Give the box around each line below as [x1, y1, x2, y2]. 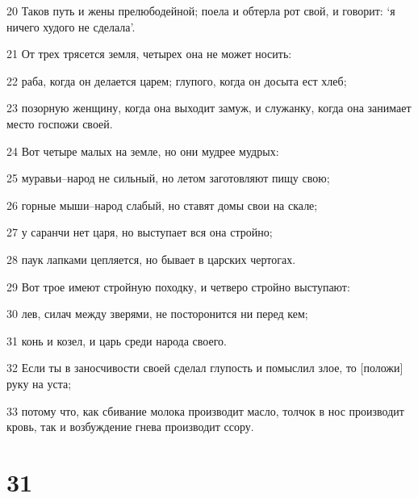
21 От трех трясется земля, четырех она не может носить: [6, 45, 292, 62]
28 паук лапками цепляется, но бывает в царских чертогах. [6, 250, 296, 267]
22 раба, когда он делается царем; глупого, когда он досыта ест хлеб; [6, 72, 347, 89]
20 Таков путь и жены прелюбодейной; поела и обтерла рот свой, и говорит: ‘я [6, 2, 395, 19]
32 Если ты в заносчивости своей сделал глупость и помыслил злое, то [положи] [6, 359, 403, 376]
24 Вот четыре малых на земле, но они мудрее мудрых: [6, 142, 279, 159]
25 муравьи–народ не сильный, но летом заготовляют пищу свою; [6, 169, 330, 186]
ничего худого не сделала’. [6, 18, 136, 35]
